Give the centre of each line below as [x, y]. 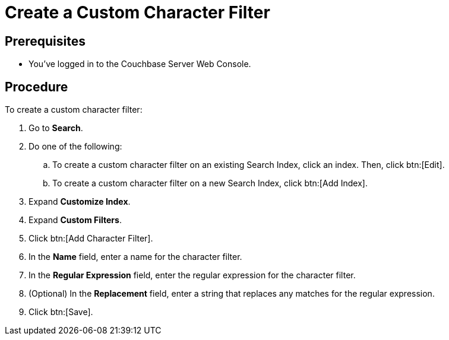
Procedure [37, 87]
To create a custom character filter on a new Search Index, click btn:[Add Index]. [210, 183]
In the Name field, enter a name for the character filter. [135, 257]
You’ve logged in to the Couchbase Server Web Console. [140, 64]
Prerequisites [45, 41]
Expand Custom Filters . [75, 220]
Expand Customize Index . [80, 202]
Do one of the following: [75, 147]
